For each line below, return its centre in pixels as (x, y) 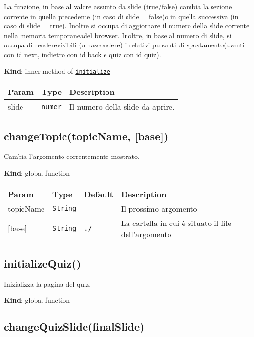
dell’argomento (146, 234)
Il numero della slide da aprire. (122, 107)
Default (99, 194)
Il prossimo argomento (159, 208)
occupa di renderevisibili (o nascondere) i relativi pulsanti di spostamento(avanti (124, 45)
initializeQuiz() (42, 263)
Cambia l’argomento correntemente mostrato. (72, 156)
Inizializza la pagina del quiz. (48, 283)
